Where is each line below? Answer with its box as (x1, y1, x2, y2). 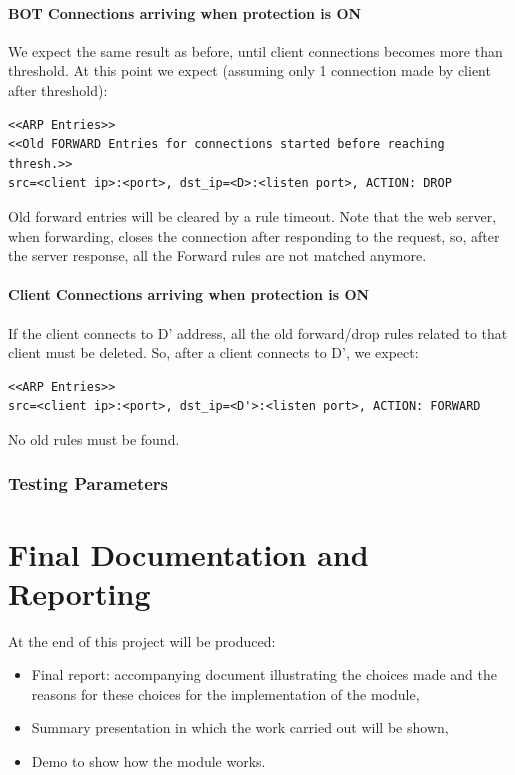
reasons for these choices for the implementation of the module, (31, 683, 420, 704)
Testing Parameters (8, 471, 169, 496)
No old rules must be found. (8, 428, 180, 449)
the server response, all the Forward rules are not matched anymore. (8, 245, 427, 266)
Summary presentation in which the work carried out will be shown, (31, 717, 449, 738)
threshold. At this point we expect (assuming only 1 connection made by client (8, 60, 491, 81)
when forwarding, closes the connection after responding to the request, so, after (8, 225, 500, 246)
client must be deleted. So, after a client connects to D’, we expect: (8, 342, 419, 363)
